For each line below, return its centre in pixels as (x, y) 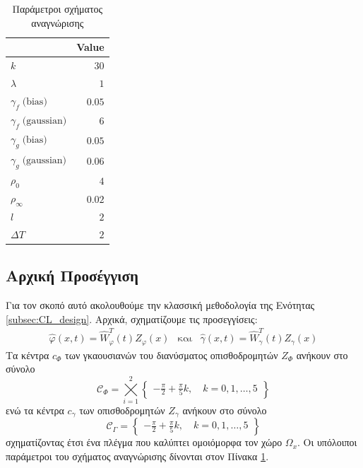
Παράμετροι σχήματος (58, 8)
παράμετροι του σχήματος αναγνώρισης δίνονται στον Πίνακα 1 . (137, 456)
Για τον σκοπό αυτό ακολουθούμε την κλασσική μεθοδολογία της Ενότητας (160, 305)
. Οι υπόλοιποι (327, 442)
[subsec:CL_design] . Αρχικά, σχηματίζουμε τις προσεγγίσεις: (132, 318)
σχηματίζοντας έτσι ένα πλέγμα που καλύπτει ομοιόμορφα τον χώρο (144, 442)
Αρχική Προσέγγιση (72, 275)
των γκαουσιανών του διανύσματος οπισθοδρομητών (172, 355)
